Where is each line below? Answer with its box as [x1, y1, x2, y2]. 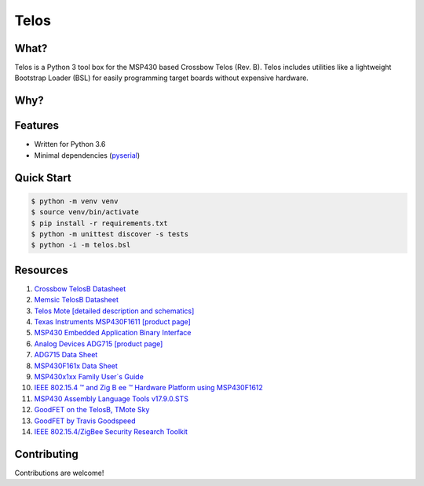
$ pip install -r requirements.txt [31, 218, 168, 228]
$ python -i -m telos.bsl [31, 240, 131, 250]
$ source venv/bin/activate [31, 208, 139, 217]
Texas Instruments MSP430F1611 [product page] [34, 317, 192, 326]
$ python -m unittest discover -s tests [31, 229, 188, 239]
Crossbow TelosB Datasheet [34, 283, 126, 294]
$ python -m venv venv [31, 196, 119, 206]
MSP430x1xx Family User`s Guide [34, 371, 144, 381]
